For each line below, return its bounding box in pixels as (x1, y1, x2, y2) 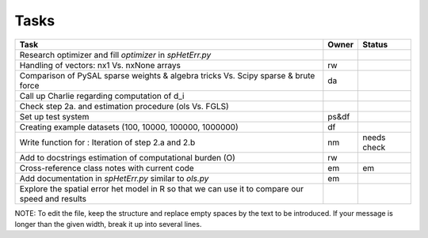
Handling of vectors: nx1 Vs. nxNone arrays (19, 59, 182, 70)
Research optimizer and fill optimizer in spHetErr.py (19, 49, 212, 60)
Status (361, 39, 388, 50)
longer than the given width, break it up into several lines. (14, 219, 202, 229)
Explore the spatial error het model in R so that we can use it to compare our (19, 183, 304, 194)
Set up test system (19, 111, 90, 122)
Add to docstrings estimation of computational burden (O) (19, 152, 235, 163)
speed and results (19, 193, 87, 204)
